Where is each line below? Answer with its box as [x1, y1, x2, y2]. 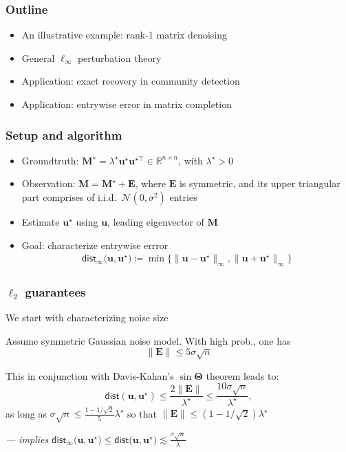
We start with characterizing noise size [6, 310, 169, 325]
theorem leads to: [206, 368, 279, 383]
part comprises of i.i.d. [21, 190, 117, 204]
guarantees [25, 283, 86, 300]
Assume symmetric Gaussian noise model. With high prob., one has [6, 333, 291, 347]
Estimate [21, 215, 60, 228]
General [21, 50, 55, 65]
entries [169, 190, 197, 204]
